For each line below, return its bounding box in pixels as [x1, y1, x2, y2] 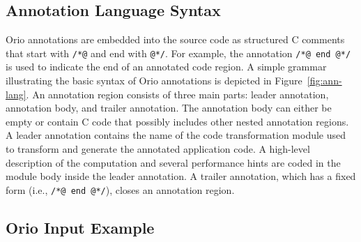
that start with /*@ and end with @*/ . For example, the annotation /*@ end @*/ [6, 45, 351, 60]
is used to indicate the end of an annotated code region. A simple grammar [6, 59, 327, 74]
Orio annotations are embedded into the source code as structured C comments [6, 32, 345, 47]
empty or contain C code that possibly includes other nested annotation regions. [6, 114, 349, 128]
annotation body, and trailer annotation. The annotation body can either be [6, 100, 332, 115]
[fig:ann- [307, 73, 342, 88]
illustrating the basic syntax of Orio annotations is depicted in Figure [6, 73, 302, 88]
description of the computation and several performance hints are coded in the [6, 155, 341, 169]
